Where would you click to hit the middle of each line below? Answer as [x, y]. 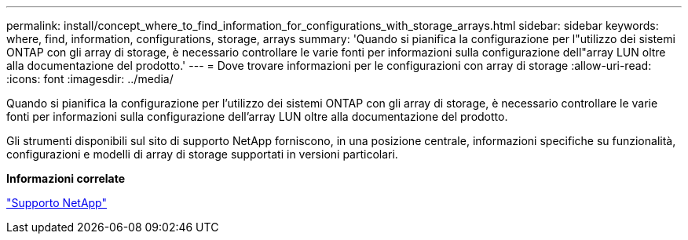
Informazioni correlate [66, 178]
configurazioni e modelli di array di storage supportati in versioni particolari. [202, 154]
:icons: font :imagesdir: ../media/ [90, 79]
